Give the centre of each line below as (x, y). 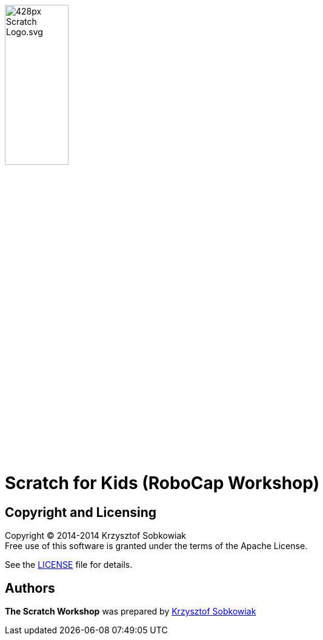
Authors (30, 588)
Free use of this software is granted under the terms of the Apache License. (156, 546)
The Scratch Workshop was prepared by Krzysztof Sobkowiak (131, 611)
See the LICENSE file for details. (69, 565)
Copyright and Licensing (81, 512)
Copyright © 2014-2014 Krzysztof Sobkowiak (96, 536)
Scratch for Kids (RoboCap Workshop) (162, 483)
